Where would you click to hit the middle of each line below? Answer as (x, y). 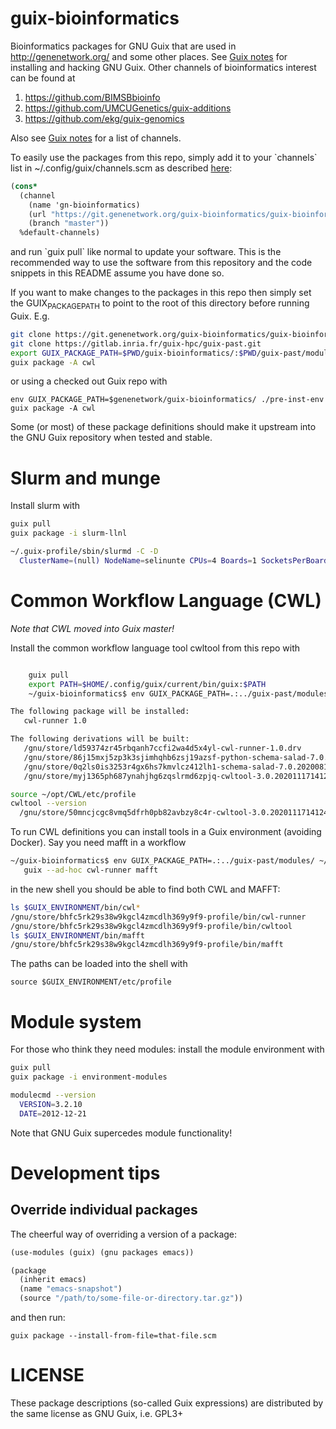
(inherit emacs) (53, 1280)
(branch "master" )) (69, 223)
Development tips (85, 1173)
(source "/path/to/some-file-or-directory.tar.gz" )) (131, 1298)
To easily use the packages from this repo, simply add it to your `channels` (164, 157)
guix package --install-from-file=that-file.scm (113, 1336)
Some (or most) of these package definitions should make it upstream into (163, 427)
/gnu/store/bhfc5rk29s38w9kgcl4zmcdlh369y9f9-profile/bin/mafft (147, 945)
